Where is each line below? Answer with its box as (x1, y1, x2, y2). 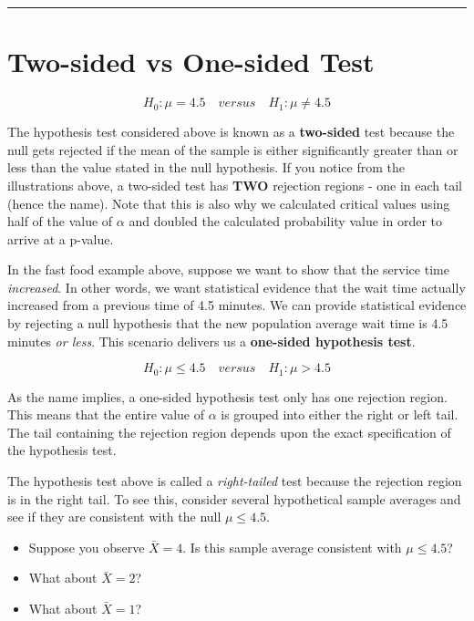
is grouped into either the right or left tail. (221, 405, 459, 424)
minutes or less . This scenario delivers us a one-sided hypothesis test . (7, 331, 416, 350)
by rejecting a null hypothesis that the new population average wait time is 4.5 (7, 314, 448, 333)
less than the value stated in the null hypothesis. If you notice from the (7, 158, 405, 177)
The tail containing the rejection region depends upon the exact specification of (7, 422, 451, 441)
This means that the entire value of (7, 405, 205, 424)
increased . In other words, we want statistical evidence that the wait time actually (7, 277, 466, 296)
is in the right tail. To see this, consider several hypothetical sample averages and (7, 489, 461, 508)
